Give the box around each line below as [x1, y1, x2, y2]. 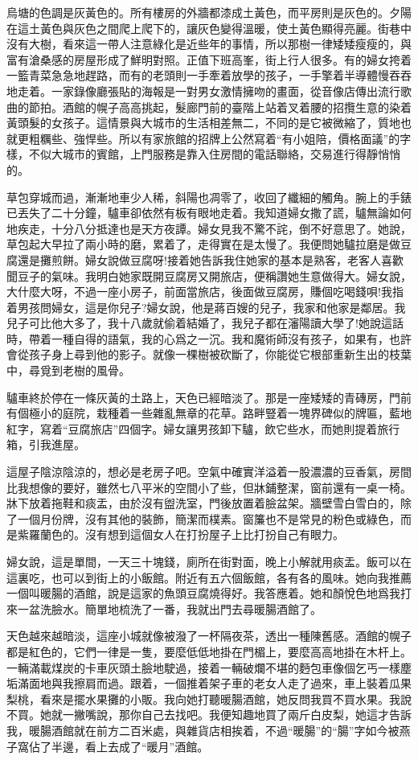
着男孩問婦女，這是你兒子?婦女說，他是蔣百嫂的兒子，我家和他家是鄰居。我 [6, 298, 406, 315]
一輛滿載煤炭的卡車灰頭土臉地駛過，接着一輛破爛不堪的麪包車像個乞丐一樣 [6, 659, 400, 676]
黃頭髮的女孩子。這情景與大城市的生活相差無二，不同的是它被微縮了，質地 [6, 114, 400, 131]
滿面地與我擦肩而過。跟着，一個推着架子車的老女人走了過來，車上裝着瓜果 [17, 675, 412, 692]
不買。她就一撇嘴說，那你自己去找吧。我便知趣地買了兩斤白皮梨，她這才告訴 [6, 706, 412, 723]
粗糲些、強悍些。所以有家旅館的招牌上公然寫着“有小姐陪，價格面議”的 [28, 129, 400, 146]
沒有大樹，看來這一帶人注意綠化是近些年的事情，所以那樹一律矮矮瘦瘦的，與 [6, 35, 412, 52]
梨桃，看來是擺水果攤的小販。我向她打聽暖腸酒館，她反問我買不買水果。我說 [6, 690, 412, 707]
